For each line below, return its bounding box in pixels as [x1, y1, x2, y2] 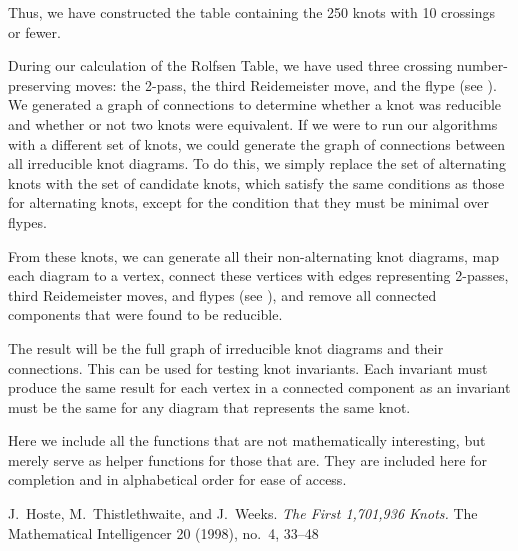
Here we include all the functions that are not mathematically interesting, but [8, 430, 486, 451]
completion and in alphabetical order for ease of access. [8, 469, 347, 490]
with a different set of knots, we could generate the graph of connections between [8, 133, 505, 154]
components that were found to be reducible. [8, 304, 283, 325]
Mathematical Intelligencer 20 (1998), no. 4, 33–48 [8, 522, 319, 543]
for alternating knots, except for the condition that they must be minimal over [8, 192, 489, 213]
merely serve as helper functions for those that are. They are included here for [8, 449, 487, 470]
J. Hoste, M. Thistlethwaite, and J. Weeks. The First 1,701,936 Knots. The [8, 503, 478, 524]
